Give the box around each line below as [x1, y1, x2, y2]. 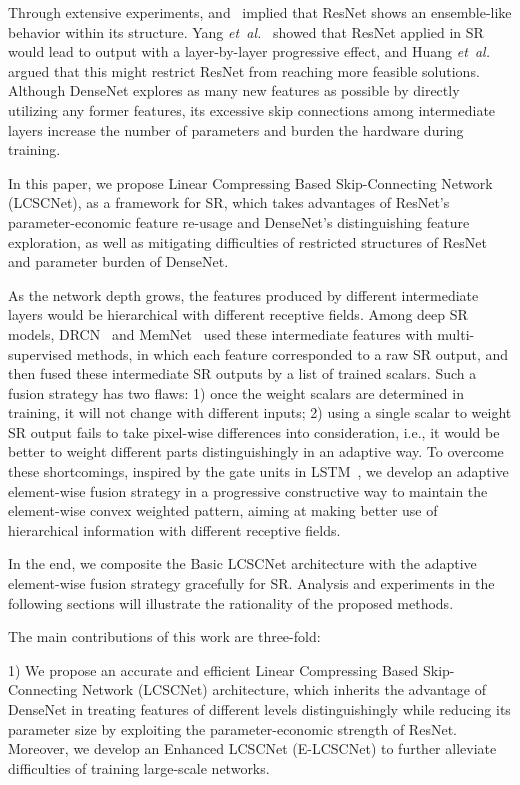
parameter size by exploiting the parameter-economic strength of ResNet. [8, 718, 457, 739]
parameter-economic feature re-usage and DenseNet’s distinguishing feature [8, 211, 470, 232]
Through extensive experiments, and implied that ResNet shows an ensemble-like [8, 2, 512, 22]
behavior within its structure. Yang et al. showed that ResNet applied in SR [8, 21, 484, 42]
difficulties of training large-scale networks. [8, 757, 270, 778]
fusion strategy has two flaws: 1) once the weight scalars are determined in [8, 382, 464, 403]
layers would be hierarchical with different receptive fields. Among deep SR [8, 304, 468, 325]
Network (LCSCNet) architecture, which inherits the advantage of [81, 679, 486, 700]
